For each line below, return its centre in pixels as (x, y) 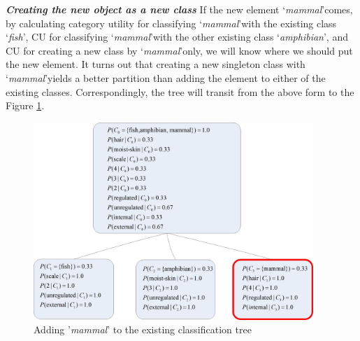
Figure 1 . (25, 105)
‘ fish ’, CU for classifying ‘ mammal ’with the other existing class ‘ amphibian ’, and (177, 37)
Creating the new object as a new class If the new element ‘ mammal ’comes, (179, 9)
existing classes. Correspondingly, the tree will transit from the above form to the (180, 91)
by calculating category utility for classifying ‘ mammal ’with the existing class (171, 23)
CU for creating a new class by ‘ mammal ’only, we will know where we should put (179, 50)
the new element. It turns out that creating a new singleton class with (156, 64)
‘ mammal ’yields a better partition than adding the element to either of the (166, 77)
